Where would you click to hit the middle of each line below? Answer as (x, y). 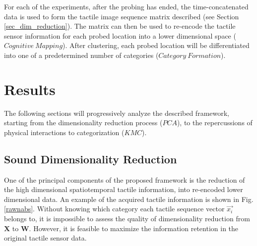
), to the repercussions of (215, 123)
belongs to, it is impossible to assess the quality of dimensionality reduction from (127, 219)
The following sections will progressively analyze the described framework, (117, 113)
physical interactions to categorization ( (64, 132)
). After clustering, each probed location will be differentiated (156, 45)
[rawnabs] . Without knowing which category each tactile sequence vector (114, 209)
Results (30, 89)
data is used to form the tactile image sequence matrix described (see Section (122, 16)
